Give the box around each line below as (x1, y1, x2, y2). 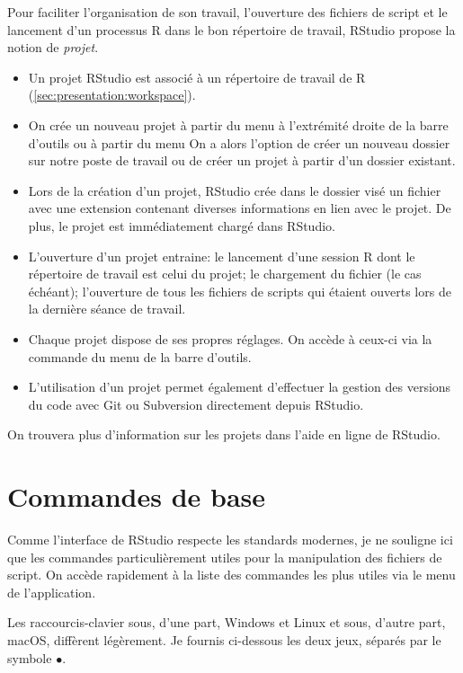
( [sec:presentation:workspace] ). (28, 85, 196, 104)
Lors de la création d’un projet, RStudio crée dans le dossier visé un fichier (28, 181, 441, 199)
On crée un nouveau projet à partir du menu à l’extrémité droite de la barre (28, 115, 449, 134)
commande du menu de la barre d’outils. (28, 347, 252, 366)
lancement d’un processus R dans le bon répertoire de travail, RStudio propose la (7, 20, 456, 39)
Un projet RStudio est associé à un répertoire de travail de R (28, 67, 366, 86)
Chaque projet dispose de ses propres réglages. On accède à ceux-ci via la (28, 329, 432, 348)
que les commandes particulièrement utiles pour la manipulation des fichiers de (7, 547, 442, 566)
